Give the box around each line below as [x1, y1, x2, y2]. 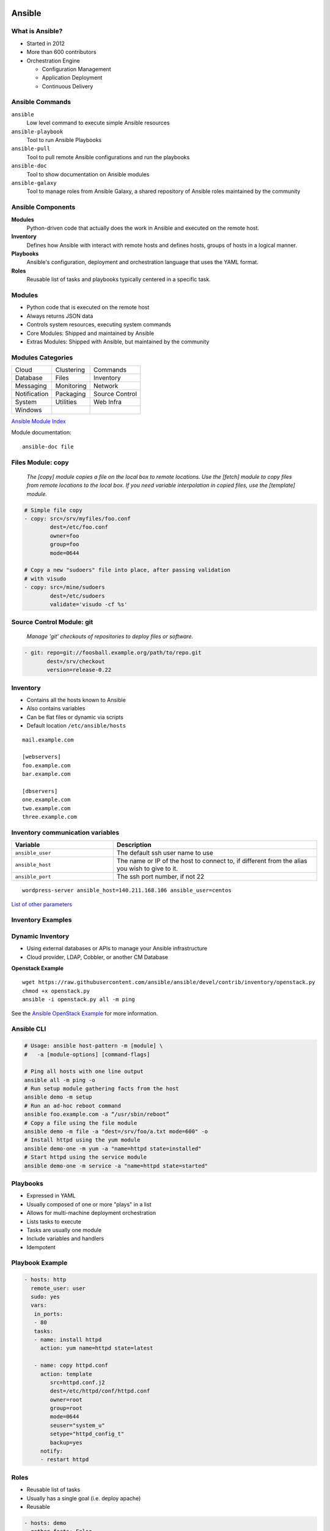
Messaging [15, 382, 47, 390]
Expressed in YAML [26, 1192, 76, 1200]
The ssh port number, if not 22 [116, 873, 205, 881]
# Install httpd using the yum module [24, 1137, 141, 1143]
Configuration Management [42, 65, 111, 73]
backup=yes [50, 1439, 82, 1446]
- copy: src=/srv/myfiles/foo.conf [24, 515, 131, 522]
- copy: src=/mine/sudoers [24, 584, 105, 591]
